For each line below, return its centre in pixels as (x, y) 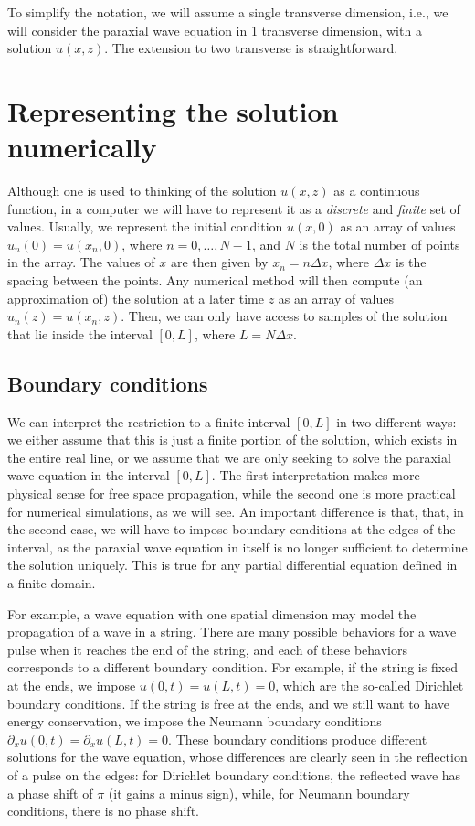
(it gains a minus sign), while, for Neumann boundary (259, 793)
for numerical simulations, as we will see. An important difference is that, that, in (236, 511)
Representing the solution (173, 110)
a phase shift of (50, 793)
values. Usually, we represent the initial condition (145, 226)
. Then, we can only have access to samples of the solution (284, 316)
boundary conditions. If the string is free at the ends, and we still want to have (228, 703)
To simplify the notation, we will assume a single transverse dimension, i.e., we (228, 12)
